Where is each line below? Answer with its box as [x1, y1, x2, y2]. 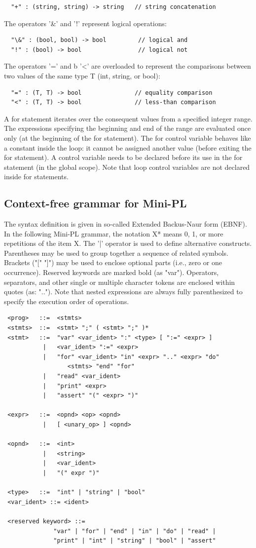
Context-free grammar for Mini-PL [4, 196, 187, 211]
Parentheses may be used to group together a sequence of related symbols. [4, 247, 228, 258]
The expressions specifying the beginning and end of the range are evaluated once [4, 123, 251, 133]
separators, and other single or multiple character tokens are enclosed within [4, 276, 235, 287]
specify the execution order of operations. [4, 296, 129, 306]
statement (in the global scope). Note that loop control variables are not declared [4, 161, 250, 172]
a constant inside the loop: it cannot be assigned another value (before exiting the [4, 142, 252, 153]
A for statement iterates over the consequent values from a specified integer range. [4, 113, 253, 123]
